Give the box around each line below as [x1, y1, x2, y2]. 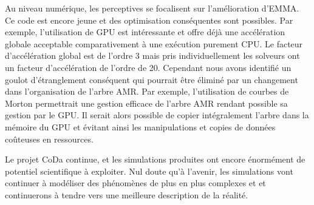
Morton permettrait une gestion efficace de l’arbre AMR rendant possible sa [5, 96, 288, 109]
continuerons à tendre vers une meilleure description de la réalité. [5, 188, 248, 201]
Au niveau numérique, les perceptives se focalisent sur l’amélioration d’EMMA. [5, 2, 299, 14]
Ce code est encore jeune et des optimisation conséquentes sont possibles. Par [5, 13, 293, 26]
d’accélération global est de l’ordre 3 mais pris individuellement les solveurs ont [5, 49, 300, 62]
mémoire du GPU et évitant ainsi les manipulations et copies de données [5, 120, 276, 133]
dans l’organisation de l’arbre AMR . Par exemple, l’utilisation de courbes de [5, 85, 289, 98]
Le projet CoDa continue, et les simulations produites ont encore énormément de [5, 153, 305, 166]
